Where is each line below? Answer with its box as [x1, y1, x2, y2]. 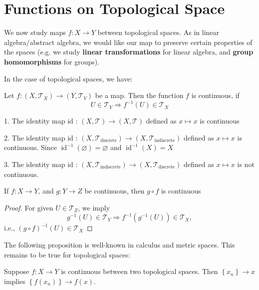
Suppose [4, 266, 29, 276]
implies [4, 275, 25, 286]
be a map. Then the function [95, 90, 184, 100]
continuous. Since [4, 142, 57, 152]
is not [237, 158, 255, 169]
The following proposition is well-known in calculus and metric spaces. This [4, 239, 235, 249]
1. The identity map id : [4, 115, 78, 126]
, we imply [78, 202, 110, 212]
